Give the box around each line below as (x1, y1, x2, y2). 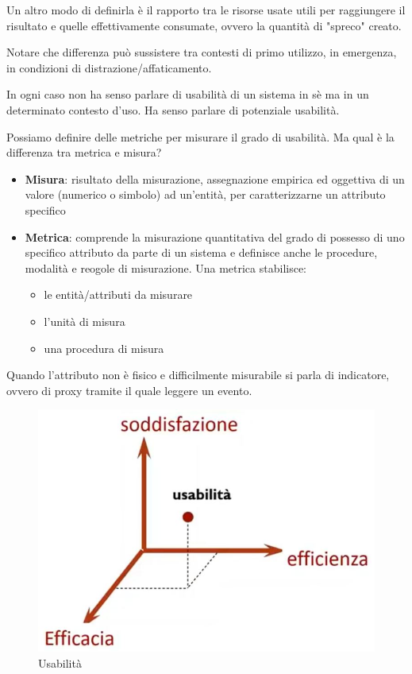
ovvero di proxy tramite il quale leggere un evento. (6, 382, 252, 398)
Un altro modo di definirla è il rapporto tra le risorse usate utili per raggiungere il (6, 2, 406, 17)
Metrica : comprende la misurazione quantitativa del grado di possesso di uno (25, 228, 405, 245)
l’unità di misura (44, 312, 125, 329)
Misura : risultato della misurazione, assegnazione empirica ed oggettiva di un (25, 170, 405, 187)
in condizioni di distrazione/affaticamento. (6, 59, 212, 76)
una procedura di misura (44, 339, 164, 356)
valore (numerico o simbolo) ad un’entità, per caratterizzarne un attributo (25, 186, 386, 203)
